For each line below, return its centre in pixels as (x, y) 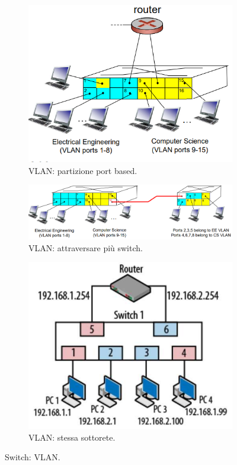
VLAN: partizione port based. (83, 170)
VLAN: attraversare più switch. (86, 247)
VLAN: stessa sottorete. (72, 437)
